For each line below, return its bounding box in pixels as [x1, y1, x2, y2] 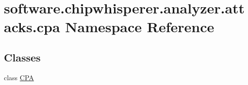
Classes [4, 49, 41, 64]
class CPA [4, 72, 34, 82]
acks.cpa [4, 17, 60, 36]
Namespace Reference [65, 17, 215, 36]
